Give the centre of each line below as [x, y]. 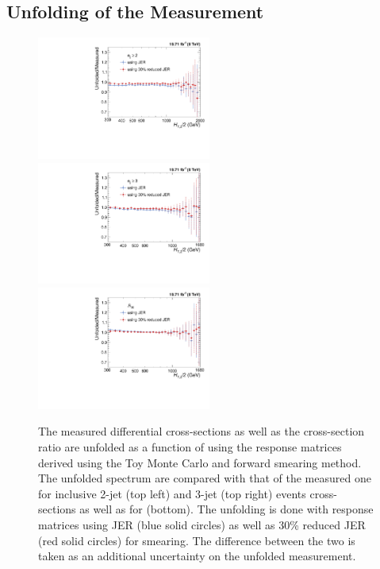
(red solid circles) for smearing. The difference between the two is [197, 540]
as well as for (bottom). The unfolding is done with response [226, 509]
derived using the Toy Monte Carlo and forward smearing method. [200, 462]
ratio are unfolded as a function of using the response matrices [190, 447]
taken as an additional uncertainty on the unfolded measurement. [197, 556]
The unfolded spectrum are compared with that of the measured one [205, 478]
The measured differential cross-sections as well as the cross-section [202, 431]
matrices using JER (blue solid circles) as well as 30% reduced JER [202, 524]
